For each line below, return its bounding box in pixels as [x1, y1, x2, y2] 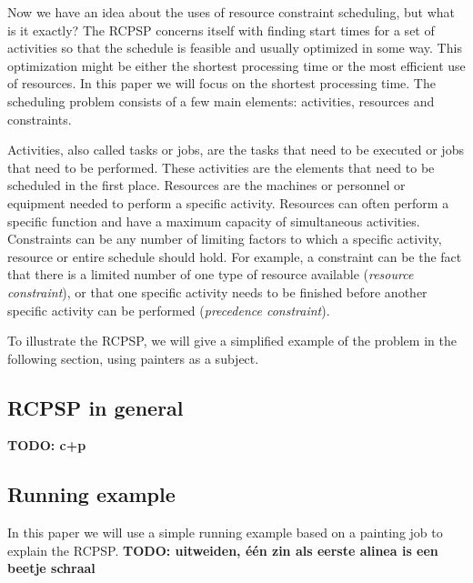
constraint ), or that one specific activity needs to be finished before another [7, 282, 428, 301]
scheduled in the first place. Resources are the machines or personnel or [7, 176, 406, 195]
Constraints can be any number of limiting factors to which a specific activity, [7, 229, 442, 248]
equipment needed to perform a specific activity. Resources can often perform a [7, 193, 449, 212]
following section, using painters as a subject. [7, 348, 259, 367]
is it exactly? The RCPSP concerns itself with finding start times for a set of [7, 20, 435, 39]
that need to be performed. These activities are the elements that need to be [7, 157, 435, 176]
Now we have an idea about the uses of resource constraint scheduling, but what [7, 3, 456, 21]
